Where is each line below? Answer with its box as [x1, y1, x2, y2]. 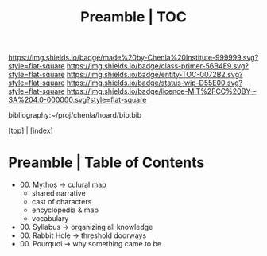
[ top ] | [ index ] [8, 126, 53, 135]
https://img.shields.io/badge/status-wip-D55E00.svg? [66, 78, 243, 87]
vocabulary [31, 214, 69, 223]
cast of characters [31, 197, 92, 207]
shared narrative [31, 188, 86, 198]
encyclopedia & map [31, 205, 99, 215]
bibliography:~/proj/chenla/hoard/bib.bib [8, 111, 142, 120]
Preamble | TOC [80, 8, 187, 26]
